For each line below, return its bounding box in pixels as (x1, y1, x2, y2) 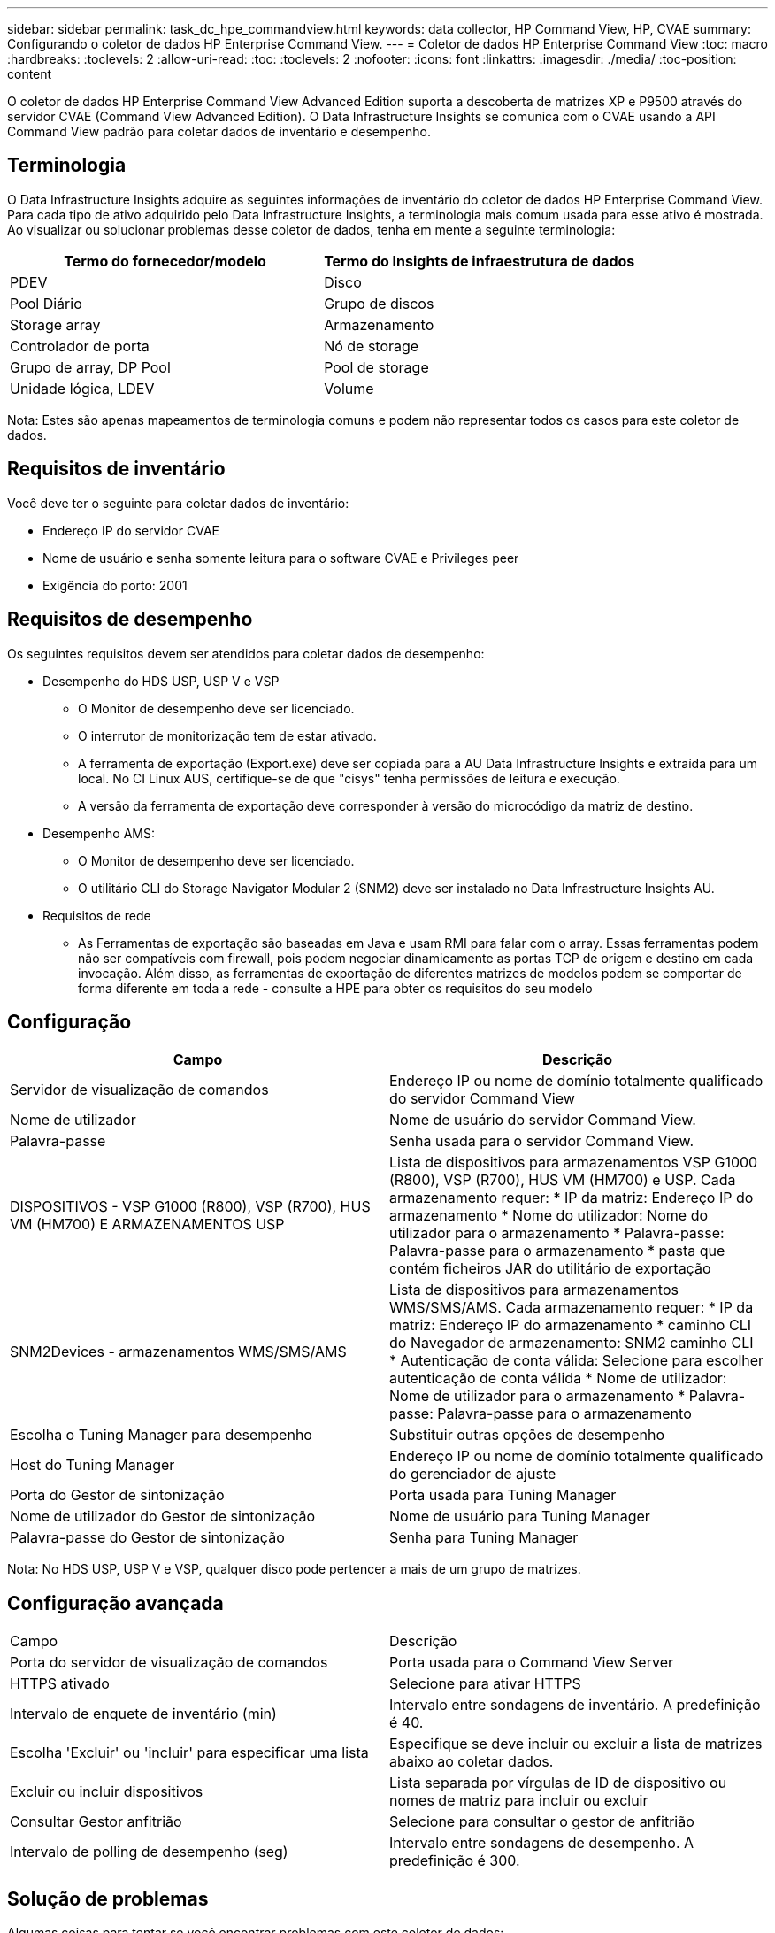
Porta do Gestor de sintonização (10, 1486, 225, 1505)
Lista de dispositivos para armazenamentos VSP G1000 (389, 1153, 758, 1172)
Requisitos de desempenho (7, 608, 253, 631)
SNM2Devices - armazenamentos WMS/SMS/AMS (10, 1343, 347, 1361)
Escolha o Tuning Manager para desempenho (10, 1426, 312, 1444)
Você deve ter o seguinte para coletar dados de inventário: (7, 495, 349, 511)
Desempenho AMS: (42, 825, 156, 841)
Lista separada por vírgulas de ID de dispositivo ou (389, 1774, 727, 1792)
